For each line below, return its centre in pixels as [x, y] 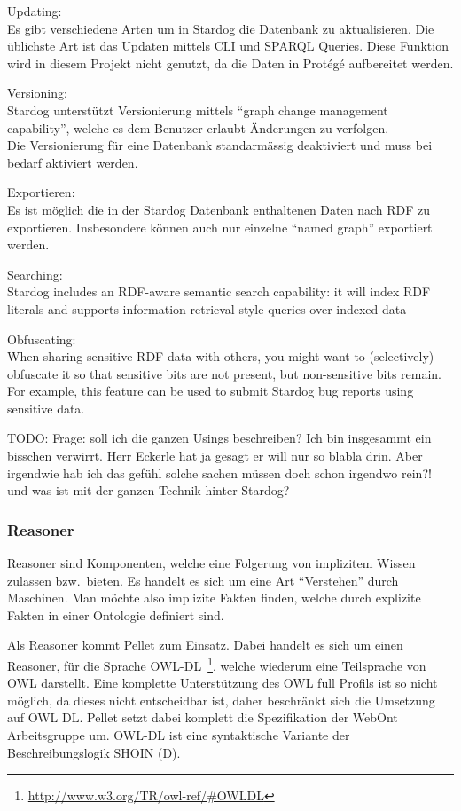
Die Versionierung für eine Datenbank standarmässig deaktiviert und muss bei [220, 145]
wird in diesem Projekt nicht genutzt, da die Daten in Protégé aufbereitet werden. [230, 63]
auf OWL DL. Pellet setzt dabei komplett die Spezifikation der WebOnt [203, 717]
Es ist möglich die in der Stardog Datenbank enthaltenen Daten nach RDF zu [219, 209]
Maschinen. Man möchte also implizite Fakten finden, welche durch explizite [214, 598]
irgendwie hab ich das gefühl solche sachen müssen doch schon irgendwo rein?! [219, 472]
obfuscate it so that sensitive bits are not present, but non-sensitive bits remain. [225, 373]
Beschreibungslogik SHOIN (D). [94, 752]
